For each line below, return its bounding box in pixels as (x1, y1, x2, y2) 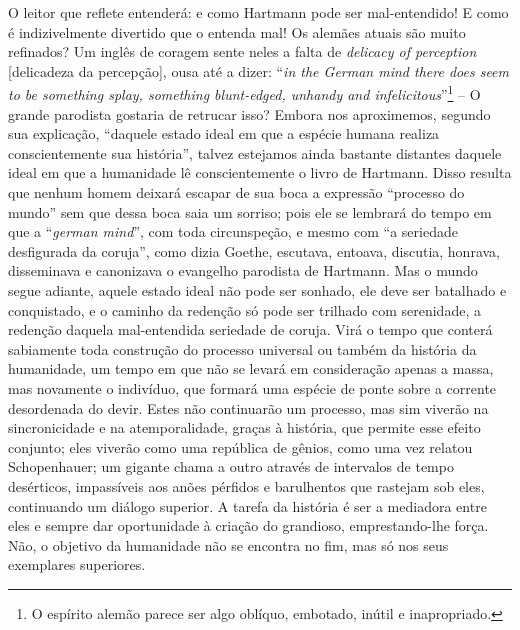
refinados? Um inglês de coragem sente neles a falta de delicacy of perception (8, 41, 477, 62)
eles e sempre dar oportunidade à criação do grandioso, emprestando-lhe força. (8, 515, 489, 536)
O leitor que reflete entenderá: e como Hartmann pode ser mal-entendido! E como (8, 2, 509, 22)
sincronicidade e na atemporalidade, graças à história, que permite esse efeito (8, 417, 481, 438)
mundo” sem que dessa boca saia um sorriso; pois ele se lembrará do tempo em (8, 201, 492, 222)
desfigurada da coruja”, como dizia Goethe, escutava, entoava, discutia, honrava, (8, 240, 500, 261)
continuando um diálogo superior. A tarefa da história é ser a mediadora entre (8, 495, 487, 516)
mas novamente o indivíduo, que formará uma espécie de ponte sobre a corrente (8, 377, 497, 398)
